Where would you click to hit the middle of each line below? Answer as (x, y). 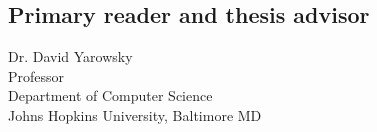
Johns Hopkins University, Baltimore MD (135, 114)
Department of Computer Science (110, 95)
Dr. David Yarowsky (70, 56)
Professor (36, 75)
